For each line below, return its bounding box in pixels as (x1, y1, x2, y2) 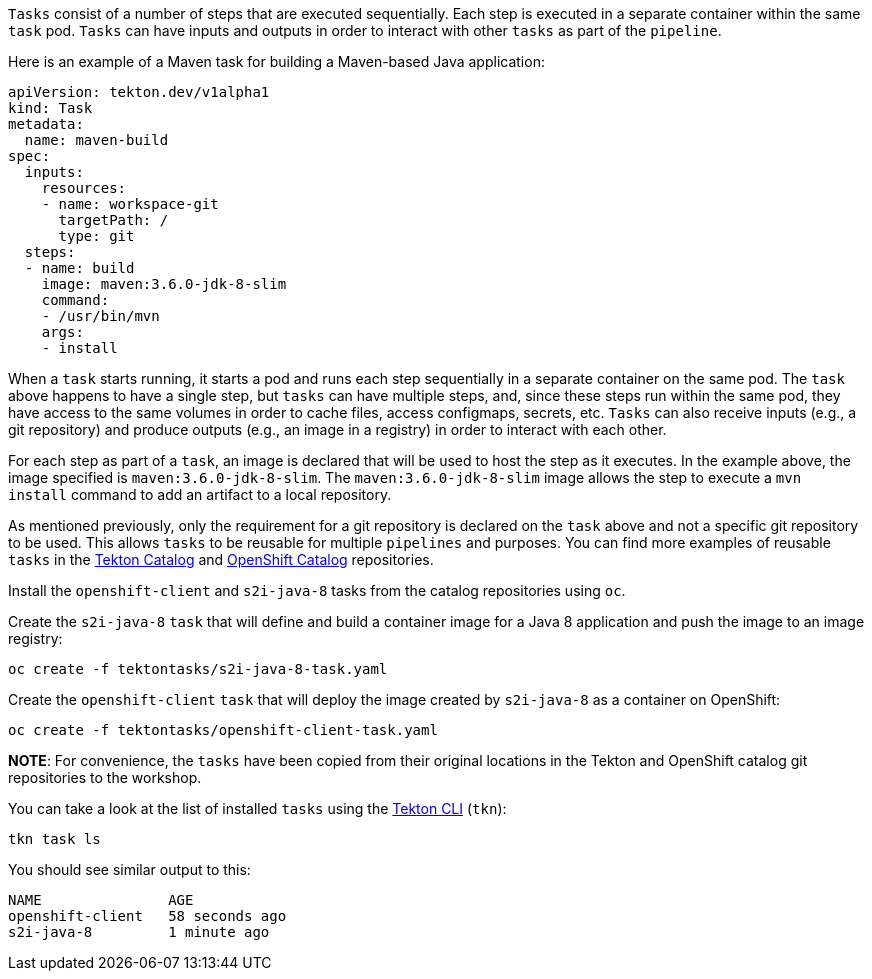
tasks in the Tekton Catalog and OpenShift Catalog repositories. (8, 551, 434, 568)
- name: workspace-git (41, 196, 219, 212)
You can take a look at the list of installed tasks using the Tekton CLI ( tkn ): (8, 800, 507, 817)
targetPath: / (58, 212, 169, 228)
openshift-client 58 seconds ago (8, 908, 287, 924)
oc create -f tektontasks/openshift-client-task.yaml (8, 722, 438, 738)
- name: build (24, 260, 135, 276)
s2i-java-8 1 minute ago (8, 924, 270, 940)
